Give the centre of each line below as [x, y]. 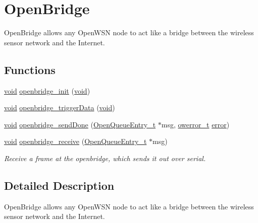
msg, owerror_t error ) [195, 124]
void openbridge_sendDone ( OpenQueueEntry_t [80, 124]
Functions [30, 69]
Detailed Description [59, 185]
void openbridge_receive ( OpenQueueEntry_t [75, 141]
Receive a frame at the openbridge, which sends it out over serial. [105, 158]
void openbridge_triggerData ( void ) [60, 107]
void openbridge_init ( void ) [47, 90]
